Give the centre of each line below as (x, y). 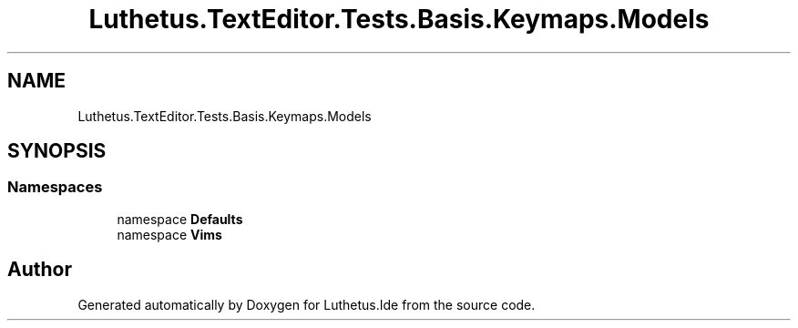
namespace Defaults (180, 219)
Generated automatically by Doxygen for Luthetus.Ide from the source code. (307, 304)
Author (40, 270)
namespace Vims (169, 234)
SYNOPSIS (57, 151)
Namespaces (55, 187)
